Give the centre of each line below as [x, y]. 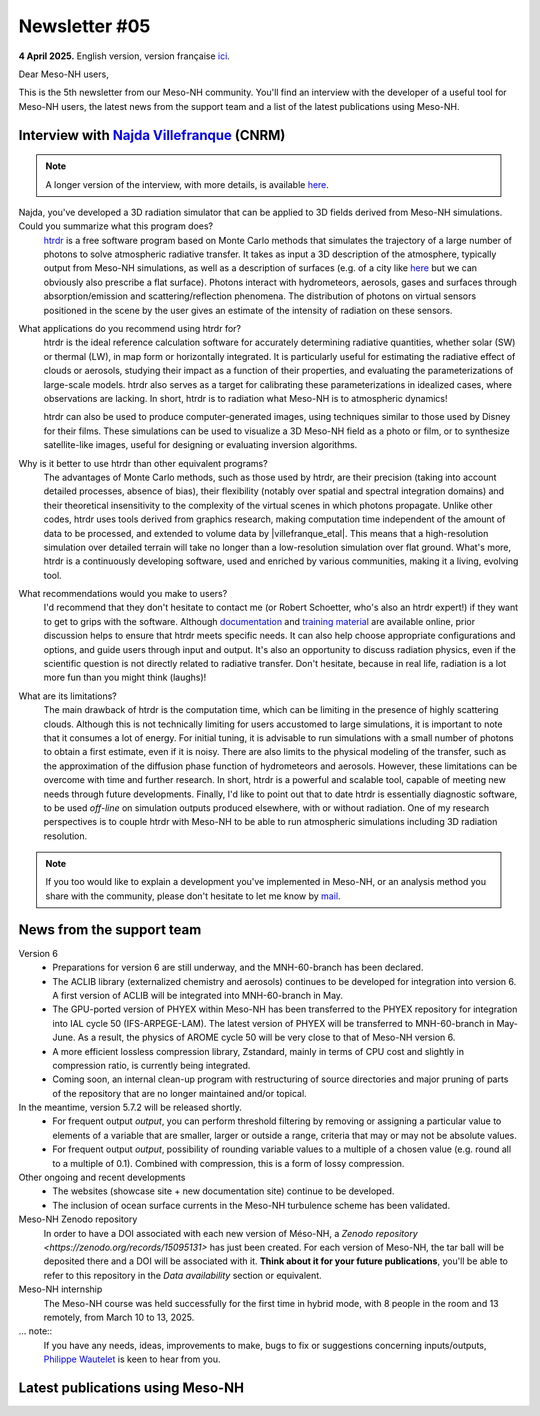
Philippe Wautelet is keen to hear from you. [132, 1359]
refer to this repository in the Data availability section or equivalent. [182, 1275]
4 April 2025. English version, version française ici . [124, 56]
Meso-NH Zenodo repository [78, 1219]
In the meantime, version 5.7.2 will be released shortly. [130, 1107]
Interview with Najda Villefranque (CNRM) [152, 135]
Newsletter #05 [84, 26]
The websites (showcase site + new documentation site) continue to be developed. [223, 1191]
